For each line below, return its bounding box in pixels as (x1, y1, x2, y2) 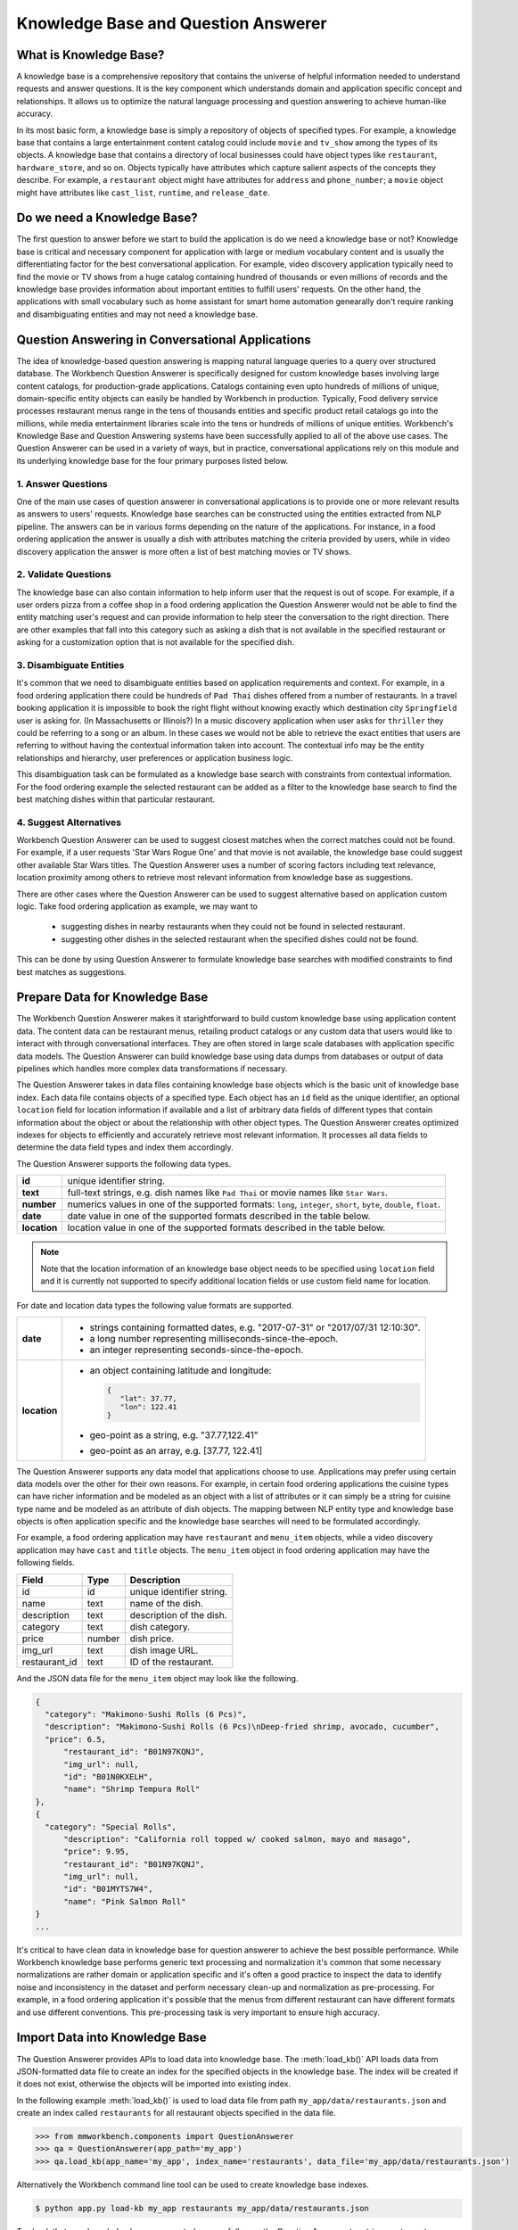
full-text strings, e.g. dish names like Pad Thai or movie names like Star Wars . (67, 1186, 388, 1199)
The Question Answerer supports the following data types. (16, 1158, 232, 1169)
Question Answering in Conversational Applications (16, 332, 311, 347)
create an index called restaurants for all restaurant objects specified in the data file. (16, 2108, 336, 2118)
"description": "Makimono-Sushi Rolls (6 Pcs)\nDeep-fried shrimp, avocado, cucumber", (45, 1722, 440, 1732)
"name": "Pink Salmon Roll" (63, 1896, 186, 1906)
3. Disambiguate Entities (16, 659, 125, 672)
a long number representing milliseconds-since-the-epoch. (89, 1332, 339, 1344)
